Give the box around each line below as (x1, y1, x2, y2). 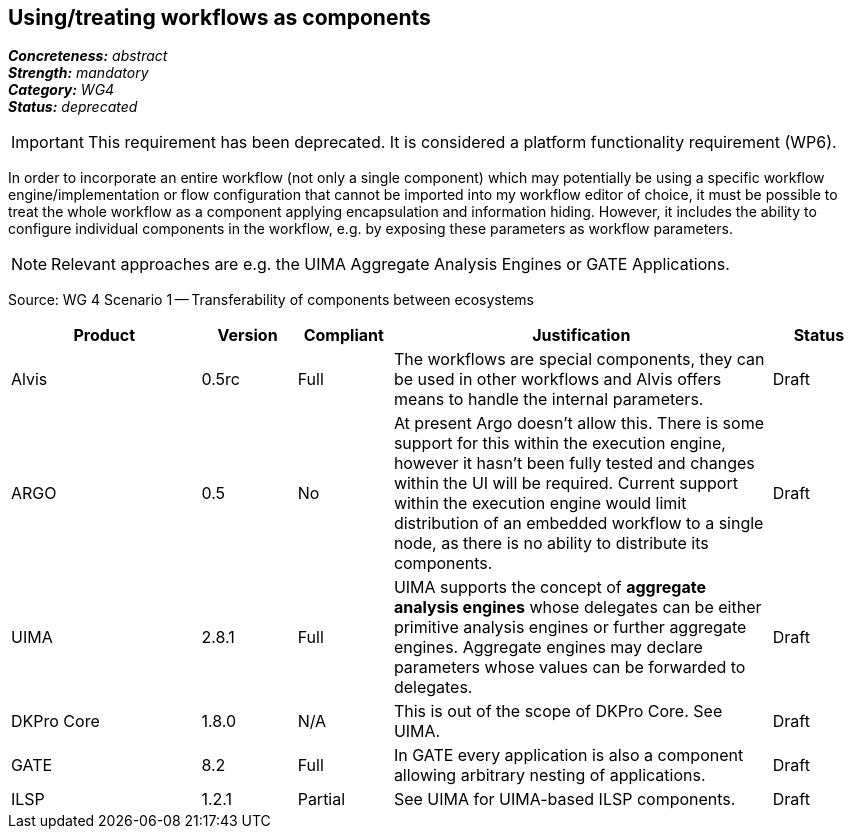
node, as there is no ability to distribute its (393, 533, 709, 554)
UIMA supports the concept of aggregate (393, 577, 706, 598)
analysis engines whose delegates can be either (393, 597, 762, 618)
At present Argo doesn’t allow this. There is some (393, 413, 764, 434)
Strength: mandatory (8, 64, 149, 82)
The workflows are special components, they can (393, 349, 765, 370)
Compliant (303, 325, 384, 346)
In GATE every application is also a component (393, 745, 744, 766)
